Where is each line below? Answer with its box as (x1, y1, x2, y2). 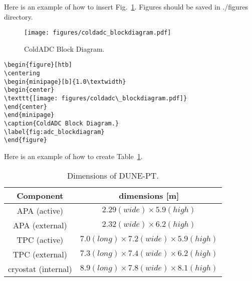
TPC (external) (13, 248, 68, 260)
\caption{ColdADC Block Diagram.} (4, 120, 119, 127)
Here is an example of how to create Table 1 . (4, 151, 143, 161)
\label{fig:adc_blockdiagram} (4, 128, 105, 135)
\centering (4, 70, 40, 77)
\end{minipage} (4, 111, 55, 119)
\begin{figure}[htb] (4, 61, 73, 69)
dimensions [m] (119, 189, 179, 201)
